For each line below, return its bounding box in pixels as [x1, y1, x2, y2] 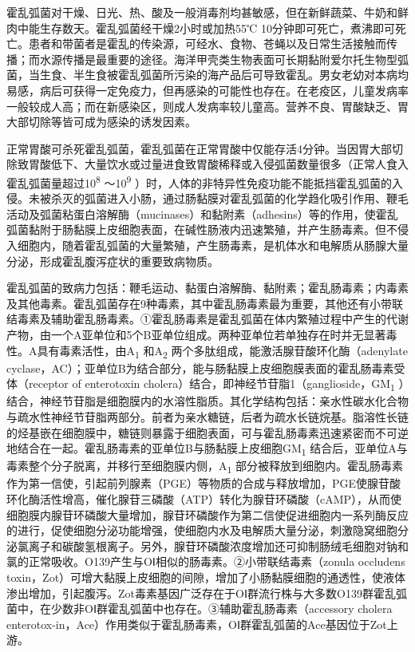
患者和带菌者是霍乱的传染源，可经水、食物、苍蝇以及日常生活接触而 [28, 35, 386, 52]
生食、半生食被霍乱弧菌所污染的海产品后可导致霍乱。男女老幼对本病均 [39, 66, 409, 83]
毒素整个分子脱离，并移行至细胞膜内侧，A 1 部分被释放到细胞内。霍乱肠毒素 [6, 457, 404, 476]
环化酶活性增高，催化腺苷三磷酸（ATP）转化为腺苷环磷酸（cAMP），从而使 [6, 491, 402, 507]
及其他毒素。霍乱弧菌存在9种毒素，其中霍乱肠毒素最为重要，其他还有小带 [6, 294, 392, 311]
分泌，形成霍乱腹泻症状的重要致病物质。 [6, 252, 219, 269]
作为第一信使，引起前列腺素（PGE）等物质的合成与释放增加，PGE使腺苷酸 [6, 475, 401, 492]
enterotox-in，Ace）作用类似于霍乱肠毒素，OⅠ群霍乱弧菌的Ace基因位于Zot [6, 615, 387, 632]
